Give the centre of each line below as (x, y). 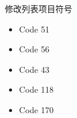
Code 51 (34, 29)
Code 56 (34, 49)
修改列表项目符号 (38, 8)
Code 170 (36, 109)
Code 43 (34, 69)
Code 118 (36, 89)
